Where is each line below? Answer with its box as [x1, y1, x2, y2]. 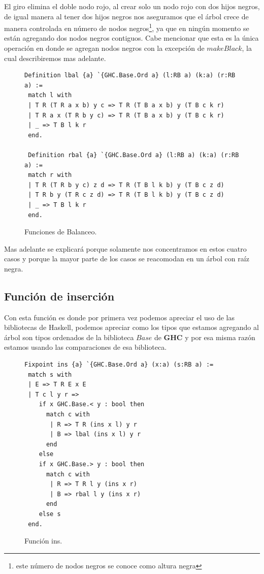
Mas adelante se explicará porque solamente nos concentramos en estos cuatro [4, 243, 247, 254]
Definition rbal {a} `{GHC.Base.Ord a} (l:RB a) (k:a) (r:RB [28, 151, 239, 159]
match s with [28, 371, 72, 378]
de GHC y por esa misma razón [154, 331, 255, 342]
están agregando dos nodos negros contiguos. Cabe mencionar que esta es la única [4, 33, 259, 43]
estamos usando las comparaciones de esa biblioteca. [4, 342, 167, 352]
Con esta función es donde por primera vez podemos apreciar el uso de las [4, 312, 235, 322]
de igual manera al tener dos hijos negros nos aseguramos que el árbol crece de [4, 11, 249, 21]
